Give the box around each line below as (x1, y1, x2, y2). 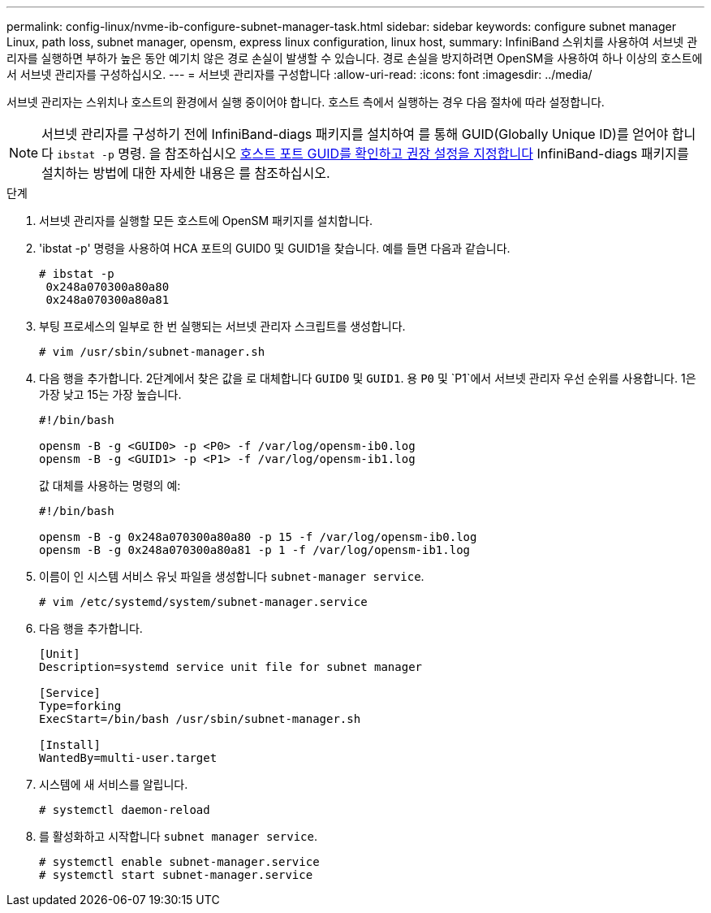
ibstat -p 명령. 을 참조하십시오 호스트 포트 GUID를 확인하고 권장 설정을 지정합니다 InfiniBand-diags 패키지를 (57, 145, 689, 162)
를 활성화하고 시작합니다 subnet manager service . (39, 829, 317, 843)
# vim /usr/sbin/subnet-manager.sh (39, 345, 265, 358)
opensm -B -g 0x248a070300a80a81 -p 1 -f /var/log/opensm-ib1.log (39, 543, 471, 556)
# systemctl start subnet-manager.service (39, 868, 313, 881)
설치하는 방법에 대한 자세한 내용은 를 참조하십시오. (41, 165, 330, 181)
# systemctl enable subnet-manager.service (39, 855, 320, 868)
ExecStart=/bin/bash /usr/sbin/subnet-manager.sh (39, 712, 361, 725)
